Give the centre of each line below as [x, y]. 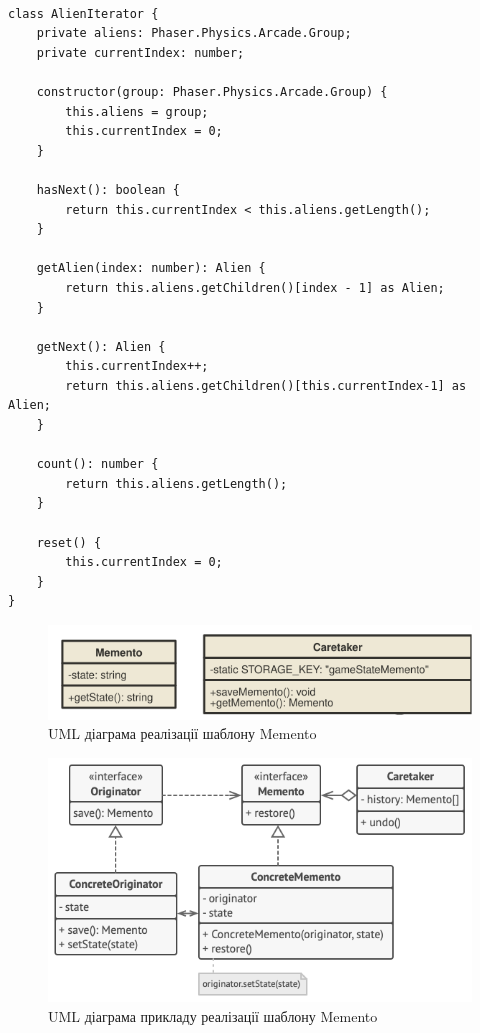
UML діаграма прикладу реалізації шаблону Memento [213, 1015]
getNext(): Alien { [101, 346]
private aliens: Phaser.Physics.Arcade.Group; [194, 33]
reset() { [69, 542]
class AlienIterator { [83, 13]
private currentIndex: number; [140, 52]
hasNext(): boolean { [108, 189]
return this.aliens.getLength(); [176, 483]
